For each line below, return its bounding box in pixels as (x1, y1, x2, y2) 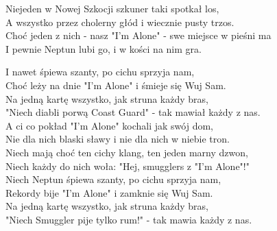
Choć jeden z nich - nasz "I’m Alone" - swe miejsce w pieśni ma (5, 28, 272, 42)
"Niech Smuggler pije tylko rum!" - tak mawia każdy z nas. (5, 212, 252, 226)
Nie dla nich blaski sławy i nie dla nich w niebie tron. (5, 132, 230, 146)
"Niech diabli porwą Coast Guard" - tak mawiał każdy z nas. (5, 105, 261, 119)
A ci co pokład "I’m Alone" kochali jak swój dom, (5, 118, 214, 132)
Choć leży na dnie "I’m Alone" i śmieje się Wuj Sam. (5, 77, 226, 92)
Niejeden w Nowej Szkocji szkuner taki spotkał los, (5, 1, 219, 15)
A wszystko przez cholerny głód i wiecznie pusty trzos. (5, 14, 234, 29)
